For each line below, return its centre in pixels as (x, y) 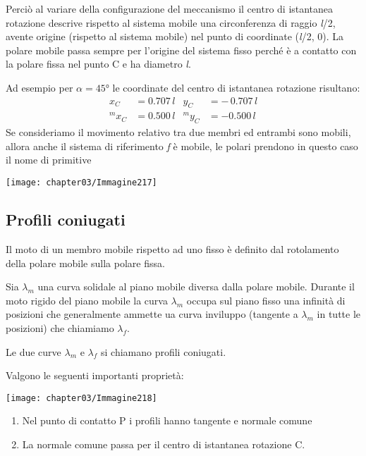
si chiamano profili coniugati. (163, 351)
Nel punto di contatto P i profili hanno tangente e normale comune (167, 420)
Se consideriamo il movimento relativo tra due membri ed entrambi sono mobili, (178, 132)
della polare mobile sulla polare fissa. (85, 263)
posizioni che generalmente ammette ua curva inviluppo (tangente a (152, 314)
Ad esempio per (39, 87)
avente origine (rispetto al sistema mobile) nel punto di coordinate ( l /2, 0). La (175, 36)
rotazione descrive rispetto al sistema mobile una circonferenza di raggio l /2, (171, 22)
